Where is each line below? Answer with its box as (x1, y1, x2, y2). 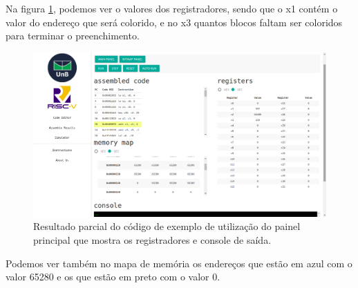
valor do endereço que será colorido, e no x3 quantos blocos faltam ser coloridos (6, 15, 343, 29)
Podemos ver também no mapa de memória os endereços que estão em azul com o (6, 256, 352, 270)
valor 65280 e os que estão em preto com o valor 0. (6, 269, 220, 284)
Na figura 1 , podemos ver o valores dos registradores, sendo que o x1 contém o (6, 1, 338, 15)
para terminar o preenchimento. (6, 28, 140, 43)
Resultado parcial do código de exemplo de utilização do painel (33, 219, 301, 233)
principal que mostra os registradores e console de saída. (33, 233, 272, 247)
